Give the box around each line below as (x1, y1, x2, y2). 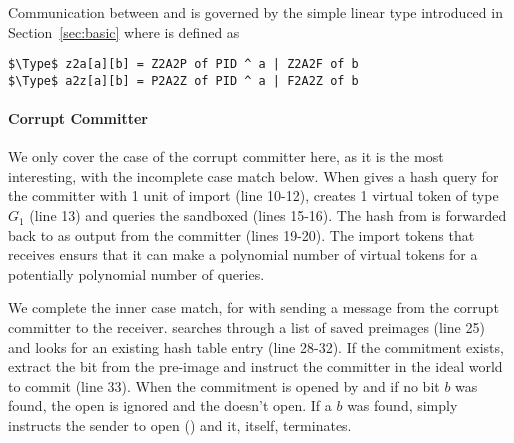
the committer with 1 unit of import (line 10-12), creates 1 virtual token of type (8, 185, 499, 206)
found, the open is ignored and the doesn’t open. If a (8, 395, 332, 416)
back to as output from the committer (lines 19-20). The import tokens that (8, 224, 475, 245)
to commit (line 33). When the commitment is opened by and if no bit (8, 375, 440, 396)
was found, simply (347, 395, 458, 416)
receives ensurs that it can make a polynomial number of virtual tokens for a (8, 244, 478, 265)
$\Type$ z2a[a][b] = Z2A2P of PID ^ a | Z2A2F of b (8, 57, 359, 72)
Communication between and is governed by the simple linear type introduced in (8, 2, 503, 22)
